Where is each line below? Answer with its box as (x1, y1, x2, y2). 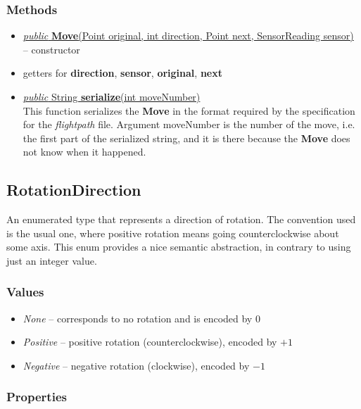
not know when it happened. (23, 144, 146, 159)
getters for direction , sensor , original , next (23, 65, 222, 80)
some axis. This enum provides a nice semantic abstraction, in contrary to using (6, 239, 351, 254)
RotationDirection (6, 179, 141, 201)
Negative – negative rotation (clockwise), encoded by (23, 358, 250, 372)
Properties (6, 388, 67, 405)
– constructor (23, 42, 80, 56)
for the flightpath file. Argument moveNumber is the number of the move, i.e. (23, 117, 355, 132)
